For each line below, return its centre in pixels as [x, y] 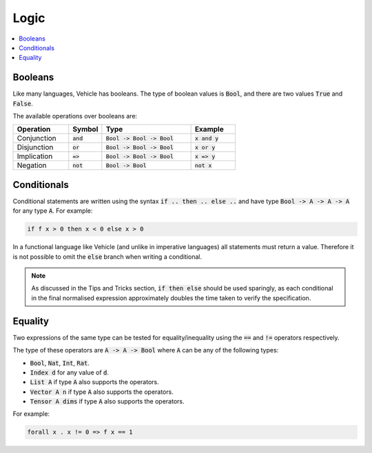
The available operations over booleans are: [75, 116]
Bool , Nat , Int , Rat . [60, 363]
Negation [32, 165]
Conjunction [37, 138]
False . [23, 103]
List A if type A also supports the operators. [94, 382]
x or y [205, 147]
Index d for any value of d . [70, 372]
